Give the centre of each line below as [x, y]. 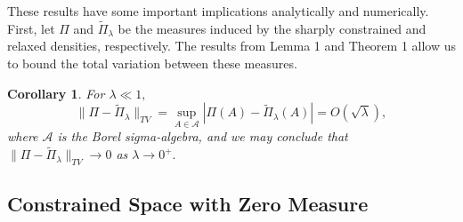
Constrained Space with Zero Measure [188, 204]
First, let [31, 28]
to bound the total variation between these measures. [152, 63]
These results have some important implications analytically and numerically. [218, 11]
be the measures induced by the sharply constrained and [272, 28]
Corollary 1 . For [56, 93]
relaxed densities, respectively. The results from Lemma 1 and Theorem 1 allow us [232, 46]
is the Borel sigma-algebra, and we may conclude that [203, 136]
